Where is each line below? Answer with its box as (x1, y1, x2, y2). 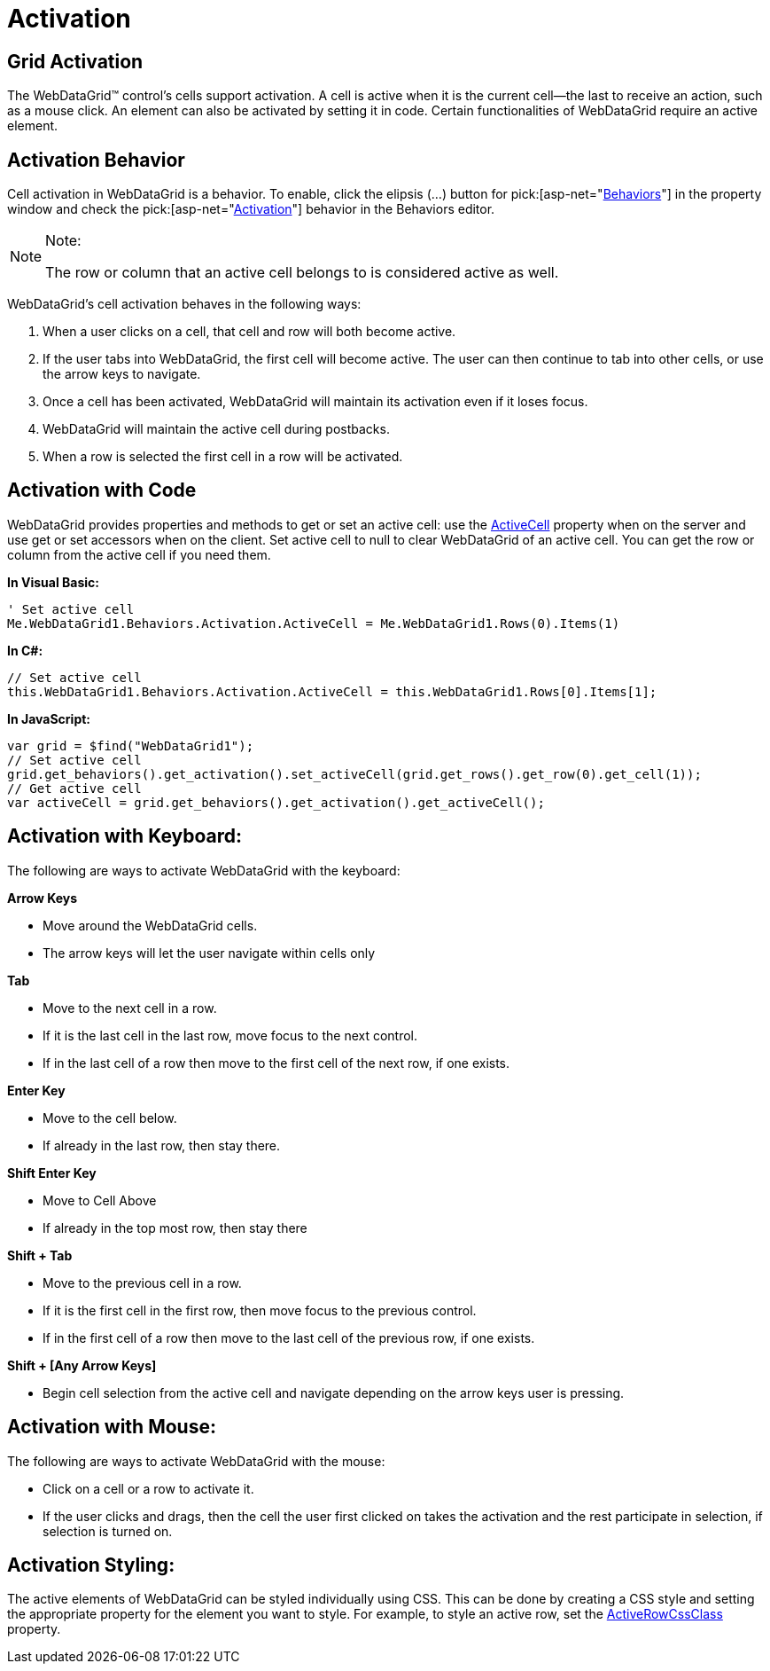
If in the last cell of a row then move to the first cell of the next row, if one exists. (43, 1055, 510, 1071)
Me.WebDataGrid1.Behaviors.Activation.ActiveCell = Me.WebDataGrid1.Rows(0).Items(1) (7, 616, 620, 631)
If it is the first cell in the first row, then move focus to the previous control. (43, 1302, 477, 1318)
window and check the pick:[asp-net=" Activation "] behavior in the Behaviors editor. (7, 201, 495, 217)
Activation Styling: (7, 1553, 175, 1576)
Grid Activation (7, 50, 144, 73)
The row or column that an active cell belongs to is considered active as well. (45, 263, 559, 282)
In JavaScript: (7, 710, 91, 726)
